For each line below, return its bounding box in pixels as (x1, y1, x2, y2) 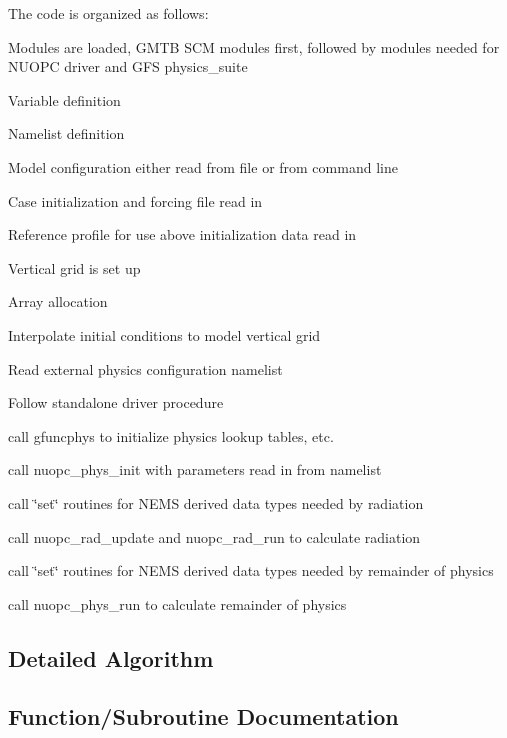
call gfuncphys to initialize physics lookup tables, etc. (8, 425, 334, 446)
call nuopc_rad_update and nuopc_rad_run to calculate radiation (8, 526, 421, 547)
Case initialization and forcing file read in (8, 190, 263, 211)
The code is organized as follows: (8, 3, 209, 23)
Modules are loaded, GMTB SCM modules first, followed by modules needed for (8, 36, 500, 57)
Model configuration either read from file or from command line (8, 156, 398, 177)
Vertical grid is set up (8, 257, 141, 278)
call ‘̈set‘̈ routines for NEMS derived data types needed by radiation (8, 492, 424, 513)
